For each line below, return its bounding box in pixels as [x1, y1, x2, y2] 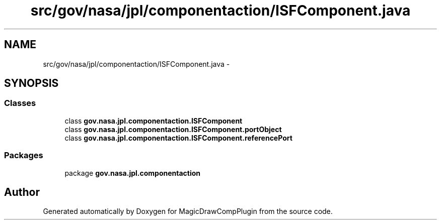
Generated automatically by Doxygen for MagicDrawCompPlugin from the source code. [43, 207, 333, 216]
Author [4, 185, 40, 198]
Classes [4, 98, 36, 108]
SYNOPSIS [4, 77, 59, 90]
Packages [4, 150, 43, 161]
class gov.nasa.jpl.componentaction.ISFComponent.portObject [64, 125, 282, 134]
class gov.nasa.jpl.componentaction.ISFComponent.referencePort [64, 133, 292, 142]
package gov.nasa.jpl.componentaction [64, 168, 201, 177]
